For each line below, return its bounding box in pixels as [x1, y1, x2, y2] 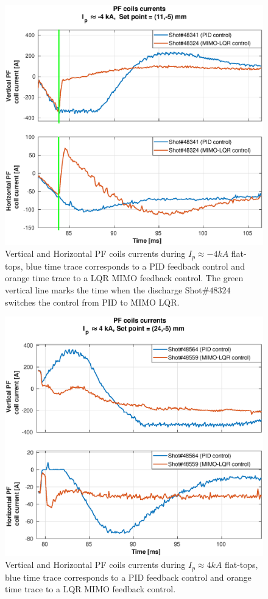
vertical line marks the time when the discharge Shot [5, 284, 202, 296]
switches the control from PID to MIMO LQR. [5, 295, 180, 308]
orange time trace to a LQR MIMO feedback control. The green [5, 271, 244, 284]
